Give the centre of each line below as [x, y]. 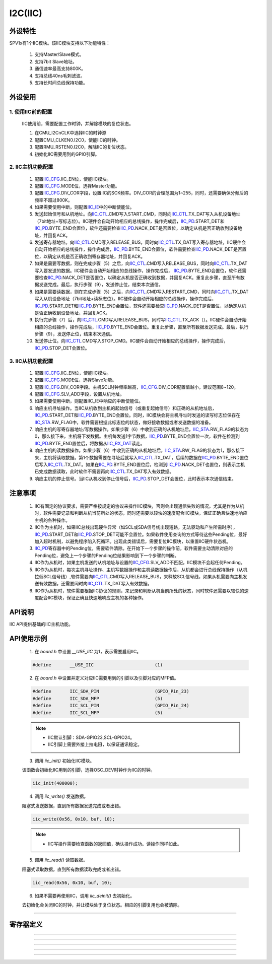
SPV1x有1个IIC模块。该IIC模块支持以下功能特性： [60, 43]
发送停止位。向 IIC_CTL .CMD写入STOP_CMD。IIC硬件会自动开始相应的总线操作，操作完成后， [131, 341]
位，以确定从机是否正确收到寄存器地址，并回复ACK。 [90, 256]
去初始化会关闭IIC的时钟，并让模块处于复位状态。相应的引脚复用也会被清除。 [102, 905]
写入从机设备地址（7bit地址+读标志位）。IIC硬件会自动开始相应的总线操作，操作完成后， [125, 299]
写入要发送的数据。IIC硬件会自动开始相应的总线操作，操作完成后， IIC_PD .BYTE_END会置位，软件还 [138, 270]
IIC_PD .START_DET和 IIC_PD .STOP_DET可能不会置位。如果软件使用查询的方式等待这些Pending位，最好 [141, 534]
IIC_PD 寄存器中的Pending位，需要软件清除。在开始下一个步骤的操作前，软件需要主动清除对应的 [134, 548]
